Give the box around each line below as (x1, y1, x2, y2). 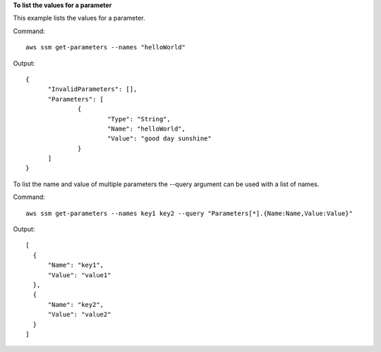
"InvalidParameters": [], (47, 85, 138, 93)
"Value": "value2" (47, 310, 111, 319)
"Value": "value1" (47, 271, 111, 279)
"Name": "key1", (47, 261, 104, 269)
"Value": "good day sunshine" (107, 135, 212, 142)
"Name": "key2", (47, 301, 104, 308)
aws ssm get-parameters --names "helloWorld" (25, 43, 186, 51)
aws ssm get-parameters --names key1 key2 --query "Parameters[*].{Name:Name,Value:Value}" (25, 209, 353, 217)
